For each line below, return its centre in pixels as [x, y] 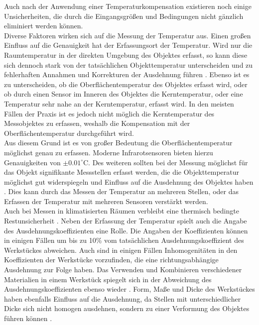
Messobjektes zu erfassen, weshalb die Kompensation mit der [97, 123]
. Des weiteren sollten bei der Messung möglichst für [168, 162]
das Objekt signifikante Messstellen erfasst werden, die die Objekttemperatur [122, 172]
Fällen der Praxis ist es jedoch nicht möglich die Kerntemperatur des [109, 113]
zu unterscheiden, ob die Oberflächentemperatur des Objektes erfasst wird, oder [126, 84]
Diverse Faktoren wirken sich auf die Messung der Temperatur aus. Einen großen [128, 35]
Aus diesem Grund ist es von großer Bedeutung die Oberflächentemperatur [118, 143]
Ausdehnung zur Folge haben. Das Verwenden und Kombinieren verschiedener [123, 270]
